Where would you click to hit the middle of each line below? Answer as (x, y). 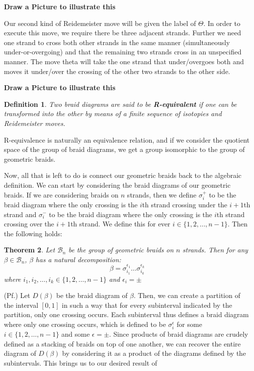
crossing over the (29, 224)
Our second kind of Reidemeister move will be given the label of (100, 23)
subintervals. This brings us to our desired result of (81, 362)
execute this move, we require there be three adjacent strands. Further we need (123, 33)
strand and (20, 214)
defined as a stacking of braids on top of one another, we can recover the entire (122, 343)
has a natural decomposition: (78, 259)
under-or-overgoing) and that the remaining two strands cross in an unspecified (123, 52)
